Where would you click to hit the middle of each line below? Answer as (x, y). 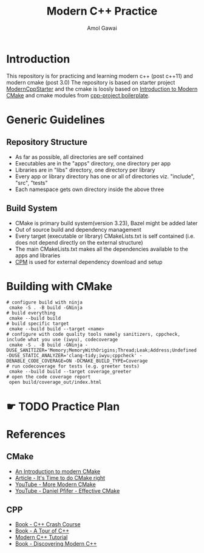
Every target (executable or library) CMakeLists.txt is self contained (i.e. (105, 236)
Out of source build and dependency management (78, 229)
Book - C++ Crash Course (48, 524)
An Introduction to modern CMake (58, 471)
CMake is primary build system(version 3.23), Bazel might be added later (106, 223)
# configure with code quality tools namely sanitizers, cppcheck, (93, 335)
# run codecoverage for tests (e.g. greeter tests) (73, 366)
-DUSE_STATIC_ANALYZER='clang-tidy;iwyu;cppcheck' (72, 356)
